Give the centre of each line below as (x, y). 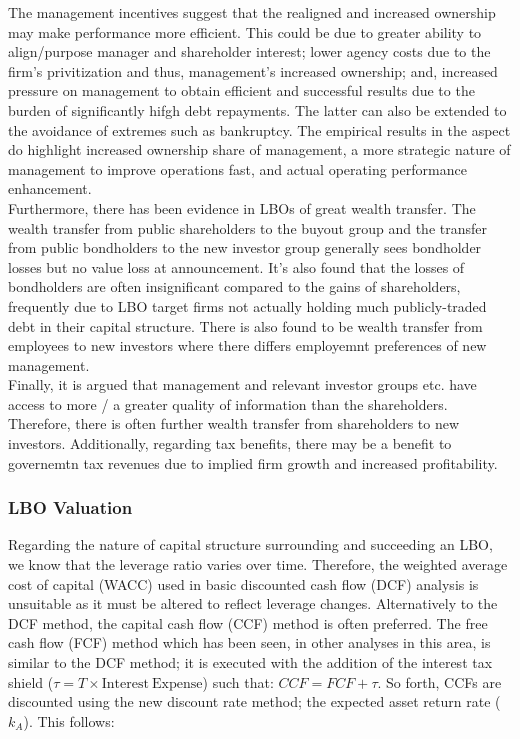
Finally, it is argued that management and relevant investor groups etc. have (242, 384)
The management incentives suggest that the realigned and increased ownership (252, 12)
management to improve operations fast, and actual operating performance (237, 168)
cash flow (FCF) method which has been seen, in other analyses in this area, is (249, 642)
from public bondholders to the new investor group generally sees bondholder (245, 247)
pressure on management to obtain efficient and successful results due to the (241, 90)
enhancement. (50, 188)
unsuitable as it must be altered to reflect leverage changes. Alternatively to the (253, 603)
